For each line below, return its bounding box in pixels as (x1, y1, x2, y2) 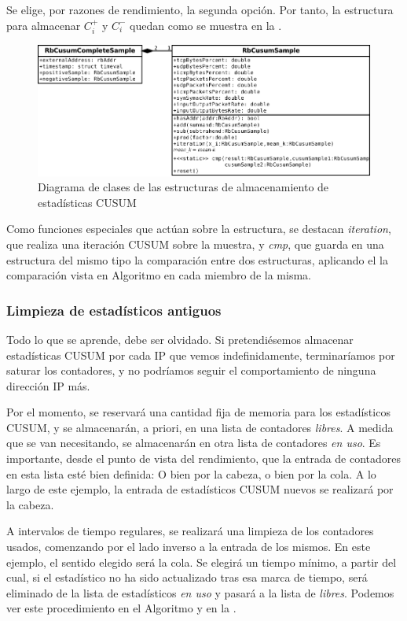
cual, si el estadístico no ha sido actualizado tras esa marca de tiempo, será (6, 569, 368, 586)
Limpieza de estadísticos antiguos (6, 300, 222, 320)
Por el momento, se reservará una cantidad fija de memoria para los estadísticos (6, 404, 390, 420)
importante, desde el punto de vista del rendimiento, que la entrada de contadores (6, 450, 401, 467)
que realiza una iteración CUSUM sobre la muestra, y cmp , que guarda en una (6, 235, 384, 252)
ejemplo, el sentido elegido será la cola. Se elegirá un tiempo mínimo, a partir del (6, 553, 397, 570)
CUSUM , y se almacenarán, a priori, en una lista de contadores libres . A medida (6, 419, 394, 435)
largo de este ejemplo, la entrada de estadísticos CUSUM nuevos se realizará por (6, 481, 394, 497)
